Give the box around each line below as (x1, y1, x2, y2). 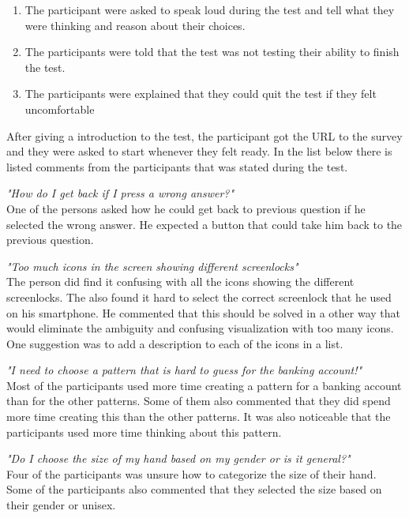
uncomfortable (24, 100, 95, 117)
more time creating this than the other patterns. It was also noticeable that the (6, 408, 391, 425)
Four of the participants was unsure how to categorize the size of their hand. (6, 465, 377, 482)
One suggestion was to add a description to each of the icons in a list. (6, 335, 343, 351)
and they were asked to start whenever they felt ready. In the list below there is (6, 143, 392, 160)
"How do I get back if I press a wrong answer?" (6, 185, 235, 201)
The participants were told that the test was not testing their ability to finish (24, 43, 400, 60)
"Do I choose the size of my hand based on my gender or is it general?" (6, 450, 351, 467)
